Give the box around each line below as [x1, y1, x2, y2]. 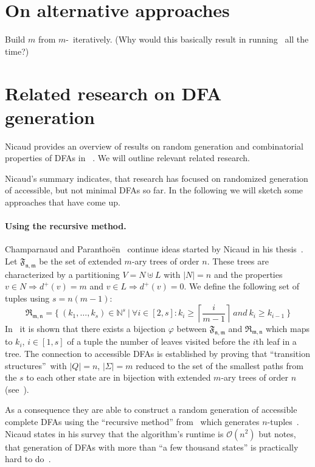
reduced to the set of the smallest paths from [136, 359, 303, 372]
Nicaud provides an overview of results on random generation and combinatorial [5, 139, 303, 152]
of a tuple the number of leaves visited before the [67, 335, 251, 348]
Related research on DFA [5, 80, 222, 105]
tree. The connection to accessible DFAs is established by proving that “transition [5, 347, 310, 359]
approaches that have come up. [5, 196, 120, 208]
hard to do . [5, 452, 51, 465]
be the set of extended [39, 254, 122, 267]
